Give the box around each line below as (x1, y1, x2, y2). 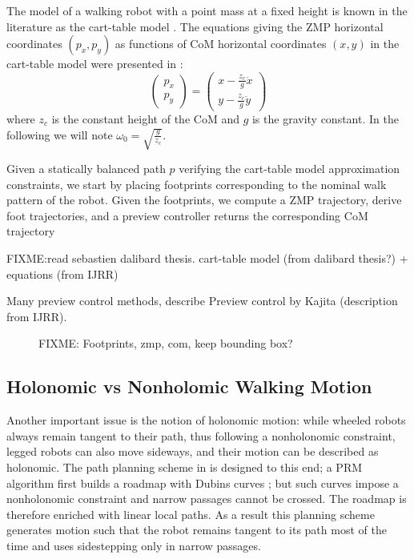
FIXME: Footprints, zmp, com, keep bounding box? (38, 335, 293, 352)
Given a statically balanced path (6, 160, 166, 177)
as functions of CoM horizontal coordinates (115, 35, 327, 52)
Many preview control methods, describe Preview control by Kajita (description (6, 292, 398, 309)
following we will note (6, 126, 113, 143)
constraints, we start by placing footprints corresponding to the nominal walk (6, 175, 387, 192)
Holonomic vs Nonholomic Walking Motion (6, 374, 372, 399)
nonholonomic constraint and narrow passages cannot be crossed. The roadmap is (6, 490, 407, 507)
